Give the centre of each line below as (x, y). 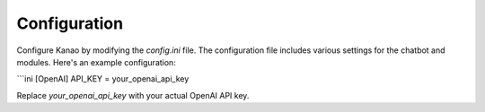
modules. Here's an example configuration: (97, 62)
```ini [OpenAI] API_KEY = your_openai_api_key (103, 79)
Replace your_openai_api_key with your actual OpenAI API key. (133, 95)
